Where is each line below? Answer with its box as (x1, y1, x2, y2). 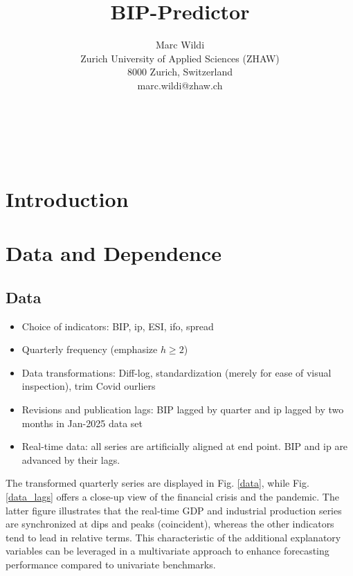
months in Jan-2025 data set (21, 415, 143, 430)
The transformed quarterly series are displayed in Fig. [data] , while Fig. (6, 476, 309, 490)
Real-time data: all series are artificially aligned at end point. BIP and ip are (21, 439, 348, 453)
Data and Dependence (6, 239, 221, 267)
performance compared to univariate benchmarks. (6, 557, 216, 571)
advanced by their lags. (21, 452, 120, 467)
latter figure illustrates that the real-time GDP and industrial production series (6, 503, 342, 517)
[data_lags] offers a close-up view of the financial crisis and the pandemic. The (6, 489, 339, 503)
